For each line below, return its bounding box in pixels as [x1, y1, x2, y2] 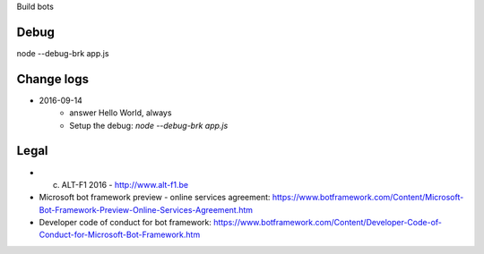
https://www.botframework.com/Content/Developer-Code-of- [213, 217, 443, 228]
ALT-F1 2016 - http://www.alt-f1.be [61, 179, 188, 190]
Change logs [16, 72, 90, 87]
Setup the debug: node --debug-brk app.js [69, 120, 229, 131]
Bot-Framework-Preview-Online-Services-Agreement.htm [39, 204, 254, 215]
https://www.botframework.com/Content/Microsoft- [272, 192, 464, 203]
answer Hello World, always [69, 107, 172, 118]
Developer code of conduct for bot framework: [39, 217, 212, 228]
